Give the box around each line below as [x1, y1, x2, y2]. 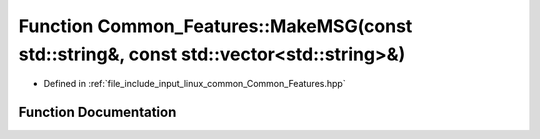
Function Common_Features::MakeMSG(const [18, 15, 413, 37]
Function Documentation [18, 104, 177, 121]
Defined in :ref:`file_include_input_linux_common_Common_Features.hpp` [43, 78, 346, 90]
